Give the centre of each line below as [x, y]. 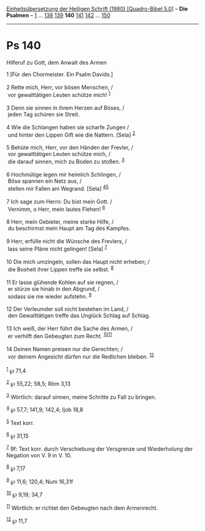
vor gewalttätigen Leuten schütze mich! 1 [59, 94]
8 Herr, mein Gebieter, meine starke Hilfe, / [60, 222]
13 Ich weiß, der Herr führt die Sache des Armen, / [70, 329]
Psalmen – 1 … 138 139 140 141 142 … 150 [59, 15]
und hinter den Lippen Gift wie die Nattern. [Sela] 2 [71, 134]
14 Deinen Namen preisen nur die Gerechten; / [65, 349]
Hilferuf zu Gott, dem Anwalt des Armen [56, 62]
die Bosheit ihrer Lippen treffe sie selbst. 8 [61, 269]
